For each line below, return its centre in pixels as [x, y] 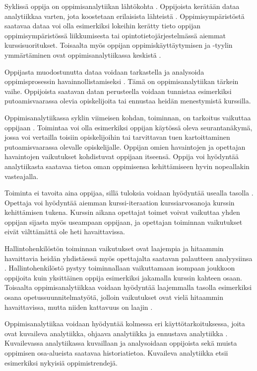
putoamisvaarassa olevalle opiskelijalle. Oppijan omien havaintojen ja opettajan [125, 146]
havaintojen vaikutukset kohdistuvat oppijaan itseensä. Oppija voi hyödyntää [122, 156]
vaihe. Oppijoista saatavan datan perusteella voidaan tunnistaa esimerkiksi [118, 91]
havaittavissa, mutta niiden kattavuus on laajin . [79, 307]
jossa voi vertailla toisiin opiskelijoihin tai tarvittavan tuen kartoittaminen [117, 137]
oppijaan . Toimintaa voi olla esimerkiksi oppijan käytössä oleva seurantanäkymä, [128, 127]
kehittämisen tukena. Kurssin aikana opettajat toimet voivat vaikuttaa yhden [122, 212]
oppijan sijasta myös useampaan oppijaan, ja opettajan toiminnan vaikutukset [124, 222]
